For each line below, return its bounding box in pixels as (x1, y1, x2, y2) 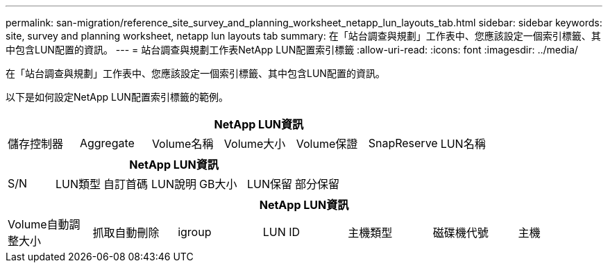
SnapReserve (368, 136, 438, 150)
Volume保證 (296, 137, 358, 151)
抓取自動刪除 (92, 226, 160, 240)
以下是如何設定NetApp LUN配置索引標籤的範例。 (6, 91, 228, 103)
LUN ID (262, 225, 301, 239)
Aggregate (79, 136, 135, 150)
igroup (178, 225, 212, 239)
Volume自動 (8, 217, 69, 231)
